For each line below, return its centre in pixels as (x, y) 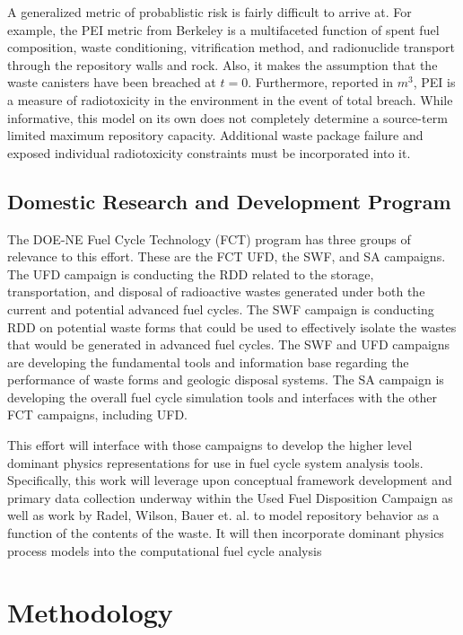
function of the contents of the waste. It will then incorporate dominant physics (226, 533)
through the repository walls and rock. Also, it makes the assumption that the (223, 64)
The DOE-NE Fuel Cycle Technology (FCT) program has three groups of (209, 238)
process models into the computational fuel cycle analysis (165, 550)
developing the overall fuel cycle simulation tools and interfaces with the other (223, 397)
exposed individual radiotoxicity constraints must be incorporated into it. (209, 152)
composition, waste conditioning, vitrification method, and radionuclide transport (231, 47)
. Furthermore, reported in (321, 82)
